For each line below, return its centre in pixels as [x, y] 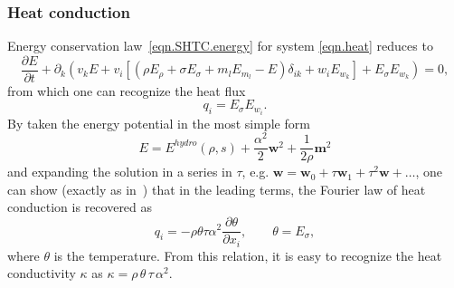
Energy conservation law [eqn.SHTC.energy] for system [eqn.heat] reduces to [220, 46]
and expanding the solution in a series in [120, 172]
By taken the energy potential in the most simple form [159, 123]
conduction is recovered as [80, 207]
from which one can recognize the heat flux [127, 90]
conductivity [42, 273]
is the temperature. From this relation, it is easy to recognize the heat [248, 255]
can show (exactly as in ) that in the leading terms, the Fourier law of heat [217, 189]
